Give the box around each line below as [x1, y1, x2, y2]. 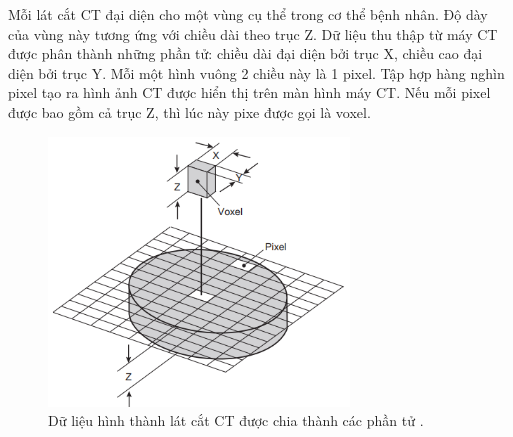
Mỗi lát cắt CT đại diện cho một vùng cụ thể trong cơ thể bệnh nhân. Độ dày [8, 4, 488, 24]
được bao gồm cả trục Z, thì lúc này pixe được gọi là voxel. [8, 101, 371, 122]
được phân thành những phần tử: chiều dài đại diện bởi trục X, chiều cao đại [8, 43, 483, 64]
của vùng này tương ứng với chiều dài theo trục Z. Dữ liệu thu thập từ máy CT [8, 23, 498, 44]
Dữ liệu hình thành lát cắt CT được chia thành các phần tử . [48, 410, 424, 431]
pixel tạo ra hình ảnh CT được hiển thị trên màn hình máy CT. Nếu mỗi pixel [8, 82, 491, 103]
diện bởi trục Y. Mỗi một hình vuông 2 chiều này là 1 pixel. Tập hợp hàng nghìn [8, 62, 505, 83]
